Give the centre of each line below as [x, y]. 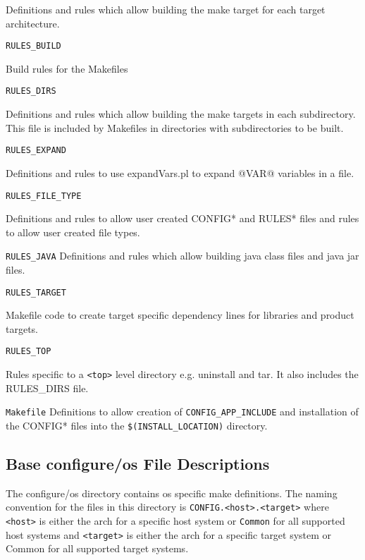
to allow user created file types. [73, 232]
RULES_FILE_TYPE [44, 196]
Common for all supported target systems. [97, 548]
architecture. [33, 23]
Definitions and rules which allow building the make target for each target [166, 9]
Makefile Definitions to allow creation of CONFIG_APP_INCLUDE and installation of [182, 412]
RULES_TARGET [36, 292]
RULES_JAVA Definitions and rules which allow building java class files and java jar [182, 256]
